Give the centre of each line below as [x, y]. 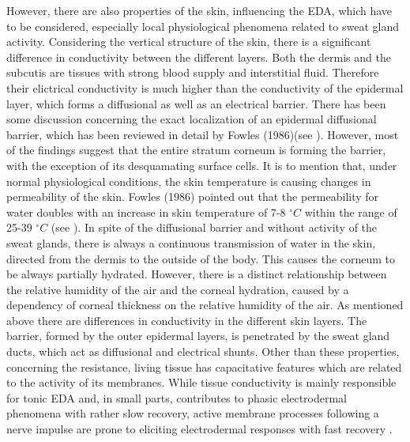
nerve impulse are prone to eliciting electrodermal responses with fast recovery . [199, 429]
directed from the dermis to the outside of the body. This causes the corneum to [201, 258]
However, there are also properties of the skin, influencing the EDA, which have [199, 10]
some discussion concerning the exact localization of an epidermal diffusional [192, 119]
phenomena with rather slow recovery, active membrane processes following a [193, 413]
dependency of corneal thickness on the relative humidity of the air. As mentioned [205, 305]
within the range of [351, 212]
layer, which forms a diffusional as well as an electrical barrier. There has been [196, 103]
